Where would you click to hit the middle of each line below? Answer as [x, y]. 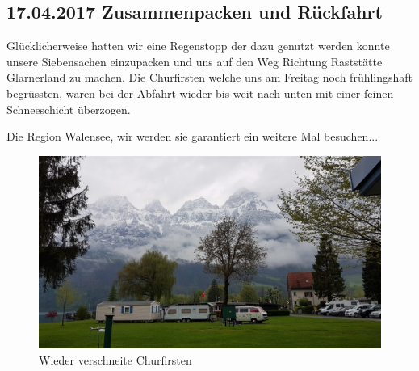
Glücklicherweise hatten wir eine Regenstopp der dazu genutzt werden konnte [198, 46]
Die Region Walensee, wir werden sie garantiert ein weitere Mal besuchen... [193, 136]
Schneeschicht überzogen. [69, 109]
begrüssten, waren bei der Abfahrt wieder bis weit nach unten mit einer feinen [200, 93]
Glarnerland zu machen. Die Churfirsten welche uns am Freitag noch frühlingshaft [210, 77]
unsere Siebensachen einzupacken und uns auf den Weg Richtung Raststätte [195, 61]
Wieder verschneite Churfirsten [115, 359]
